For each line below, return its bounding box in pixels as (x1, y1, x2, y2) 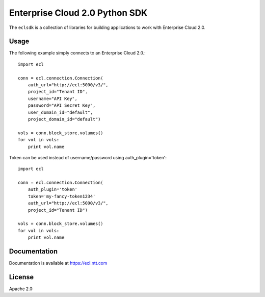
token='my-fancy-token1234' (27, 194, 96, 199)
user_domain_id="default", (27, 109, 93, 115)
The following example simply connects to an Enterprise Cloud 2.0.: (9, 50, 146, 56)
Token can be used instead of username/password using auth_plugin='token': (9, 154, 167, 160)
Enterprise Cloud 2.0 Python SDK (9, 7, 148, 18)
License (9, 272, 34, 281)
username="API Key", (27, 96, 78, 101)
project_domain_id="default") (27, 116, 101, 122)
